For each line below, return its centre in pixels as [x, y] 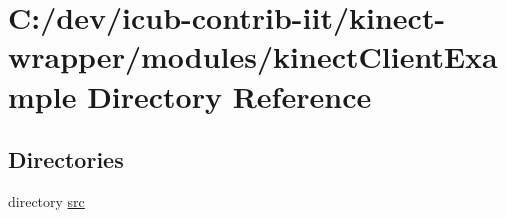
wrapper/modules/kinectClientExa [253, 56]
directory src [46, 200]
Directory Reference [229, 95]
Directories [66, 159]
